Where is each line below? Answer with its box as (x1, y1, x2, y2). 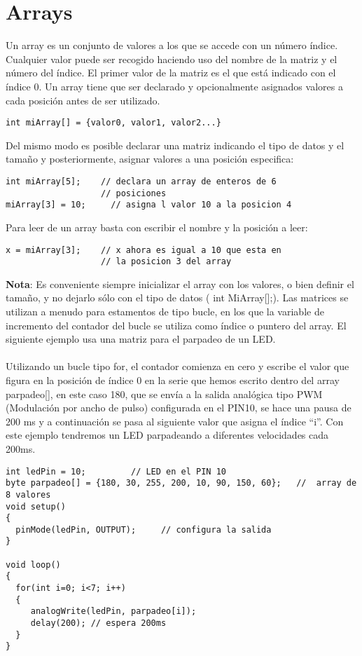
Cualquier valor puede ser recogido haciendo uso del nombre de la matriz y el (6, 51, 337, 66)
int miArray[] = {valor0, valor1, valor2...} (6, 118, 221, 128)
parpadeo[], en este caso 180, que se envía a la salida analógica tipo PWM (6, 386, 323, 401)
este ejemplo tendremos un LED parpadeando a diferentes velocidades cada (6, 428, 329, 442)
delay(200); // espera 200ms (30, 618, 167, 629)
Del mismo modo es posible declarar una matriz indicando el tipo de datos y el (6, 137, 344, 152)
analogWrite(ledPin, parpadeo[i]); (30, 606, 197, 617)
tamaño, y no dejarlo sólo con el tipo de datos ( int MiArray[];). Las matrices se (6, 290, 349, 305)
